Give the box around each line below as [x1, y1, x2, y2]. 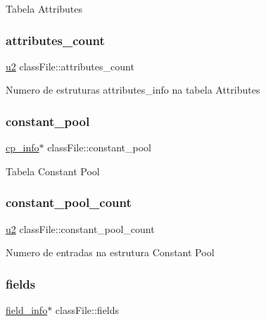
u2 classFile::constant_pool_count [6, 221, 155, 236]
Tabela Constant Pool [6, 163, 100, 178]
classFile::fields [55, 303, 120, 317]
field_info [6, 303, 48, 317]
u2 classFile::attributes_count [6, 58, 134, 73]
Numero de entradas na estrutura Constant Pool [6, 245, 215, 260]
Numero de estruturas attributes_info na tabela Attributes [6, 82, 260, 97]
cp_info [6, 140, 39, 155]
